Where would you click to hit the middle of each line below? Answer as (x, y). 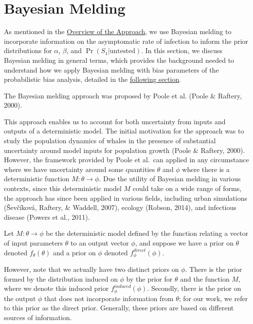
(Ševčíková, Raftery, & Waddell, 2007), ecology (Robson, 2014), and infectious (120, 207)
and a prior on (74, 252)
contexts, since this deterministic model (63, 188)
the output (20, 298)
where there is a (206, 169)
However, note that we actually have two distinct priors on (91, 269)
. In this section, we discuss (182, 50)
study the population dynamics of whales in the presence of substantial (110, 141)
